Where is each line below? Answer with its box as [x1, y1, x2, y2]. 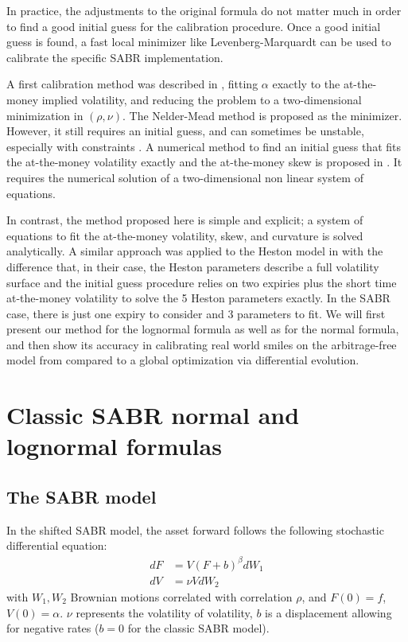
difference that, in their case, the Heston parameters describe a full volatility [6, 258, 379, 274]
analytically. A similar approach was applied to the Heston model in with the [6, 243, 383, 259]
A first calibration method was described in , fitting [6, 76, 258, 92]
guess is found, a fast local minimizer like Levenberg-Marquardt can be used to [6, 33, 391, 50]
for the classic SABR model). [127, 620, 270, 636]
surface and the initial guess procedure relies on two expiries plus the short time [6, 274, 397, 290]
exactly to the [272, 76, 340, 92]
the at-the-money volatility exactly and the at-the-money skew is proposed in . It [6, 154, 402, 170]
